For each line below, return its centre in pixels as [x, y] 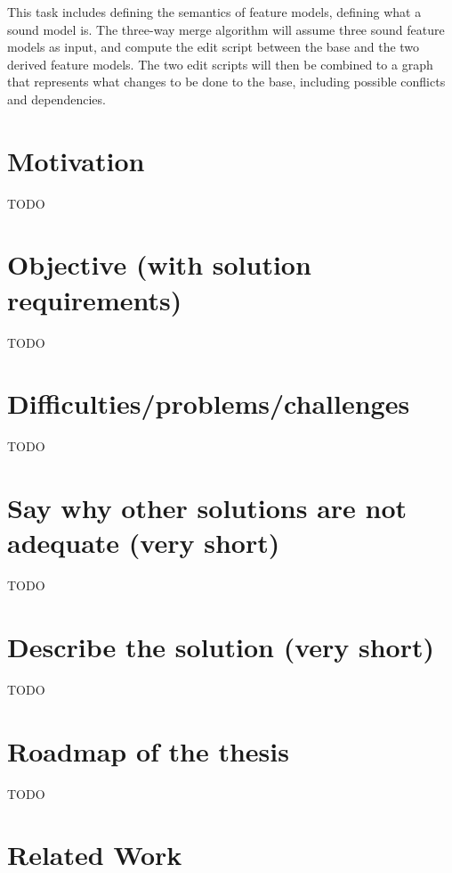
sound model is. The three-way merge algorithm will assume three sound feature [226, 29]
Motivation [76, 160]
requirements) [95, 299]
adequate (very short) [144, 543]
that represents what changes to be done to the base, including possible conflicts [226, 82]
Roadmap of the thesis [148, 750]
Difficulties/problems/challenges [209, 404]
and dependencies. [56, 99]
